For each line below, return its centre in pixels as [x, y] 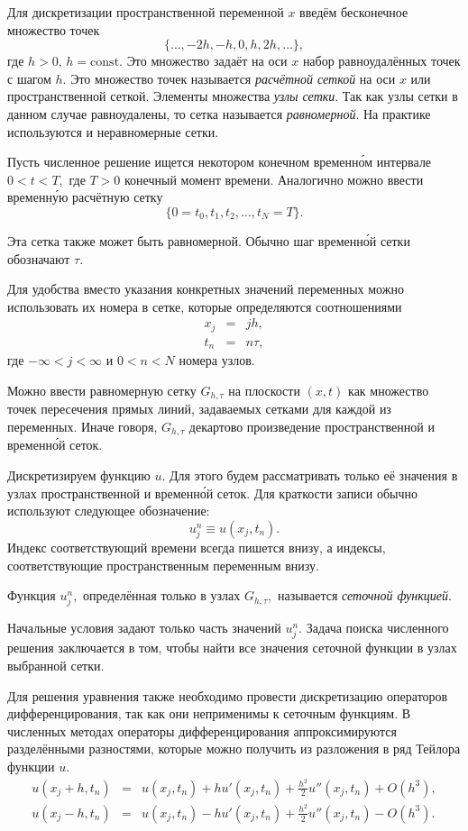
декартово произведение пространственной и [312, 426]
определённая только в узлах [162, 595]
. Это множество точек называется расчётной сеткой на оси [229, 78]
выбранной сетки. [56, 665]
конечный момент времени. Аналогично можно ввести [274, 179]
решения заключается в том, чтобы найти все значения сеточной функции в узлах [232, 648]
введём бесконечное [354, 12]
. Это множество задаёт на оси [203, 61]
